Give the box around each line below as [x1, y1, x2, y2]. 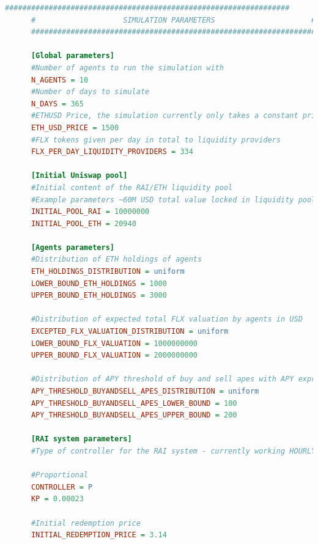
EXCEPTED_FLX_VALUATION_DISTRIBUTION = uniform [31, 327, 229, 336]
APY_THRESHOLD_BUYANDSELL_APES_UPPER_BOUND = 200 [31, 411, 237, 420]
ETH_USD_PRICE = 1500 [31, 123, 119, 132]
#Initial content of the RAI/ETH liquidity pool [31, 183, 233, 192]
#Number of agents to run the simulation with [31, 63, 224, 72]
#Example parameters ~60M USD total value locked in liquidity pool [31, 195, 316, 204]
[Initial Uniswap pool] [31, 171, 128, 180]
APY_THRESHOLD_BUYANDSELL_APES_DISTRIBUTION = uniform [31, 387, 259, 395]
